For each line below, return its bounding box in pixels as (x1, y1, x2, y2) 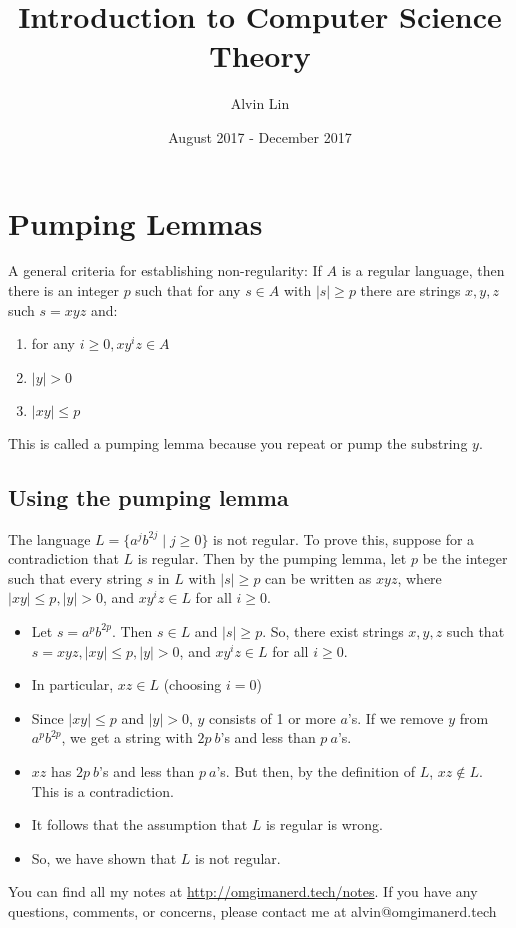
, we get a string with (61, 727, 193, 748)
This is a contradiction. (31, 780, 174, 801)
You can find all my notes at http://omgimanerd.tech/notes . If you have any (8, 881, 478, 902)
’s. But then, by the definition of (216, 760, 416, 781)
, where (397, 567, 442, 588)
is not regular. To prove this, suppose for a (213, 528, 475, 549)
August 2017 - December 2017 (168, 126, 352, 147)
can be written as (265, 567, 372, 588)
